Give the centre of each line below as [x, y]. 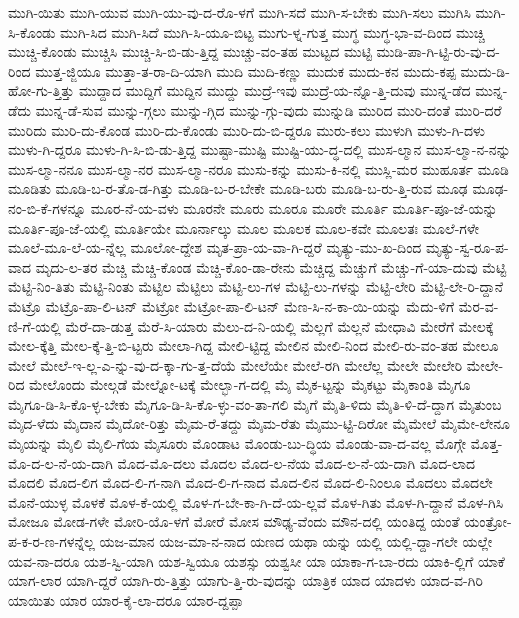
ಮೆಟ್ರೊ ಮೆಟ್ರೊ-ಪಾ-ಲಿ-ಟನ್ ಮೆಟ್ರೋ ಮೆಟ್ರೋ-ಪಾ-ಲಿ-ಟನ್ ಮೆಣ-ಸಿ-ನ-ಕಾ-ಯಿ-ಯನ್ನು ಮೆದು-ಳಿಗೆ [231, 305]
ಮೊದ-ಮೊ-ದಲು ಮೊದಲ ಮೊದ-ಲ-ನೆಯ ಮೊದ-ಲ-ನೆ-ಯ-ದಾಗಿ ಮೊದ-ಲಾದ [296, 462]
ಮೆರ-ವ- [478, 305]
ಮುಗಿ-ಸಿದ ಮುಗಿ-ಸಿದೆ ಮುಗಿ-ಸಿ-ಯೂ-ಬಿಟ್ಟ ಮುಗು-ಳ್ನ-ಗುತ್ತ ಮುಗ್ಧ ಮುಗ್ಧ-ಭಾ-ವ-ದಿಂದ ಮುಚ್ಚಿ [272, 31]
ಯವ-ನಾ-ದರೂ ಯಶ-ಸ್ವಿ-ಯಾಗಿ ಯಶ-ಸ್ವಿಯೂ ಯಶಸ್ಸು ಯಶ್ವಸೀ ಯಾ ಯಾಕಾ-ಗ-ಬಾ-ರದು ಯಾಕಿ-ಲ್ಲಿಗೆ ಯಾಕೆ [256, 560]
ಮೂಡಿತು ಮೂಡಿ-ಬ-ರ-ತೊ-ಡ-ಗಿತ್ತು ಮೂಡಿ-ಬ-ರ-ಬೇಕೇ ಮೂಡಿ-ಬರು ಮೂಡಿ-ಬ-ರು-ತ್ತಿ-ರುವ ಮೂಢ [238, 188]
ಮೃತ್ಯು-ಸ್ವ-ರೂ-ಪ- [467, 247]
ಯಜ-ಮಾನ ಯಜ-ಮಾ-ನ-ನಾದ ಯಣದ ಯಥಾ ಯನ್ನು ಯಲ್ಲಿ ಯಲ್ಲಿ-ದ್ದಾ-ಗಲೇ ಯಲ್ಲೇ [296, 541]
